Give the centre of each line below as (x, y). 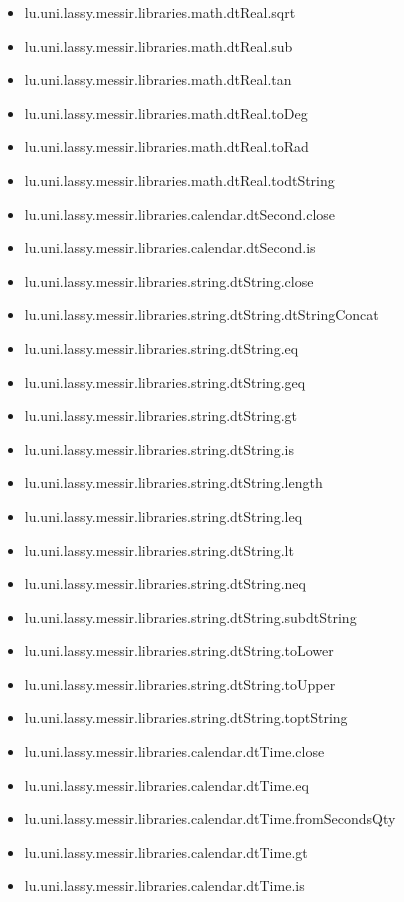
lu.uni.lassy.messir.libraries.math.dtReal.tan (158, 79)
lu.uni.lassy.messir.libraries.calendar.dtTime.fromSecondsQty (210, 818)
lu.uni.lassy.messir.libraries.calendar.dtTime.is (164, 885)
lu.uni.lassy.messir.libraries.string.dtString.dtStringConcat (201, 314)
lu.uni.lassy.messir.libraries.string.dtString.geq (165, 381)
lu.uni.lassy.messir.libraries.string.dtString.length (173, 482)
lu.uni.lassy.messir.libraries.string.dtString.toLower (179, 650)
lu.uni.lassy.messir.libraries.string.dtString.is (159, 448)
